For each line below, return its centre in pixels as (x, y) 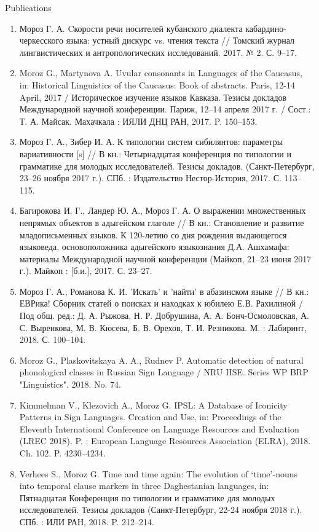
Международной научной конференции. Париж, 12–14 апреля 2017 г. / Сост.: (165, 109)
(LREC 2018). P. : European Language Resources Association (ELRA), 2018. (165, 441)
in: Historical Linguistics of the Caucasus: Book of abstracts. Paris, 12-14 (157, 84)
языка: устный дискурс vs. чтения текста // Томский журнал (180, 40)
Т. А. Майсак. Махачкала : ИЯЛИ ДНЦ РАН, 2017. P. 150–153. (138, 121)
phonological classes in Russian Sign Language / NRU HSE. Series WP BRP (164, 372)
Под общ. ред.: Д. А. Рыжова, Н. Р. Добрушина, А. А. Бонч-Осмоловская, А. (164, 315)
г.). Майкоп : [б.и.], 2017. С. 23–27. (86, 271)
